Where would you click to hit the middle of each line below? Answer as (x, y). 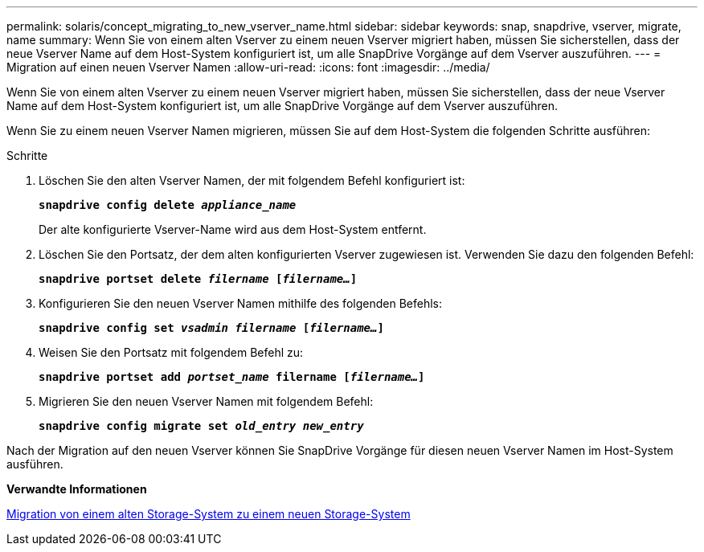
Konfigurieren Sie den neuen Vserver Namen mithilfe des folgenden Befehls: (240, 303)
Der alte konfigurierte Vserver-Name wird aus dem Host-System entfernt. (233, 229)
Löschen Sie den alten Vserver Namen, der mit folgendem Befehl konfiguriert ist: (252, 180)
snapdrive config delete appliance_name (168, 205)
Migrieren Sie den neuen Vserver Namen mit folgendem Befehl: (206, 401)
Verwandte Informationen (77, 489)
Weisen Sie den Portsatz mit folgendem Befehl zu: (171, 352)
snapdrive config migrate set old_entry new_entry (201, 426)
